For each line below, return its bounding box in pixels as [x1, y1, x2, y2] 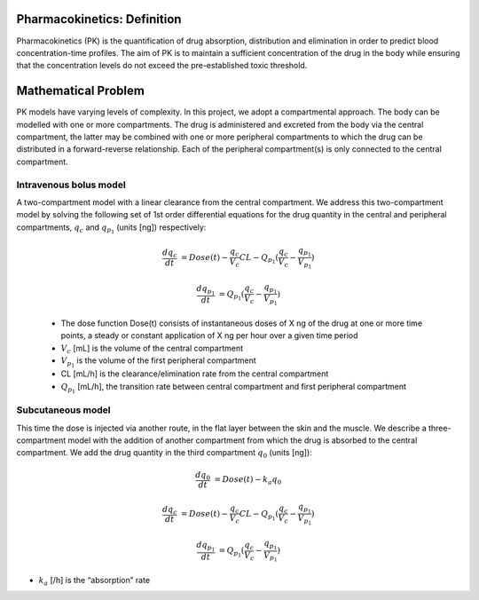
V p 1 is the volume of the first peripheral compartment [60, 355, 256, 369]
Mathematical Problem [16, 83, 145, 99]
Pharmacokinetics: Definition [16, 12, 182, 27]
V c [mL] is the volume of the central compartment [60, 343, 244, 355]
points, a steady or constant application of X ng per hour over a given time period [60, 330, 358, 341]
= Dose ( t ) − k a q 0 [214, 475, 282, 486]
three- [428, 422, 452, 433]
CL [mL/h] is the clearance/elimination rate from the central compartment [60, 368, 329, 379]
